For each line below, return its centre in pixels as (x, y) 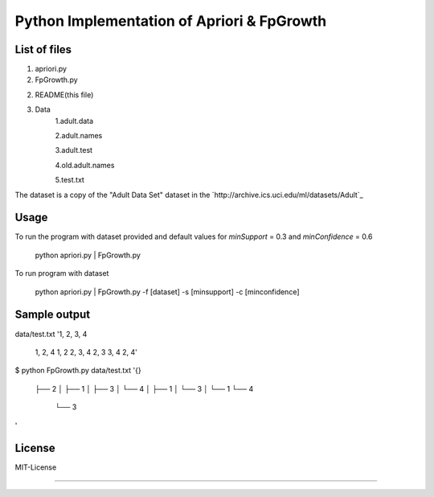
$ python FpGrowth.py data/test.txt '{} (78, 371)
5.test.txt (70, 180)
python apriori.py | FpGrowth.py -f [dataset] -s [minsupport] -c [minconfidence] (167, 292)
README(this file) (64, 94)
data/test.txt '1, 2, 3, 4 (51, 334)
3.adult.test (74, 150)
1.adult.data (74, 121)
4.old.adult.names (85, 165)
